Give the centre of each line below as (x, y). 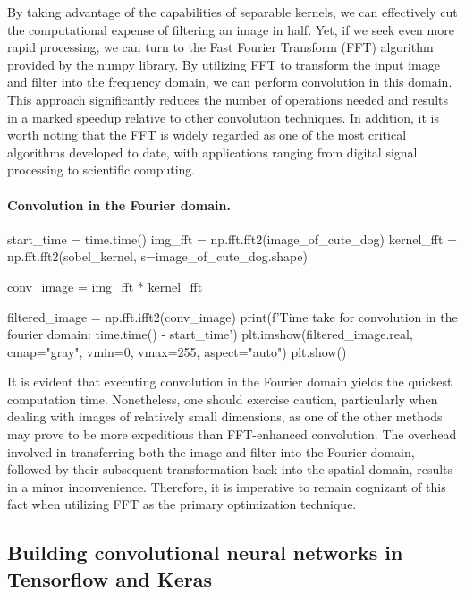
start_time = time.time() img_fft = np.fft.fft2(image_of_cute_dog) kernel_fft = (232, 238)
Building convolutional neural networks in (205, 552)
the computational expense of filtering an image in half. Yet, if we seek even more (231, 29)
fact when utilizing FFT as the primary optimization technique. (182, 504)
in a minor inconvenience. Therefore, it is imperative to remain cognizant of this (227, 486)
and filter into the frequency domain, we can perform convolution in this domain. (230, 82)
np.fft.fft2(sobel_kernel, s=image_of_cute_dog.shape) (157, 256)
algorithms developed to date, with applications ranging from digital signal (212, 152)
